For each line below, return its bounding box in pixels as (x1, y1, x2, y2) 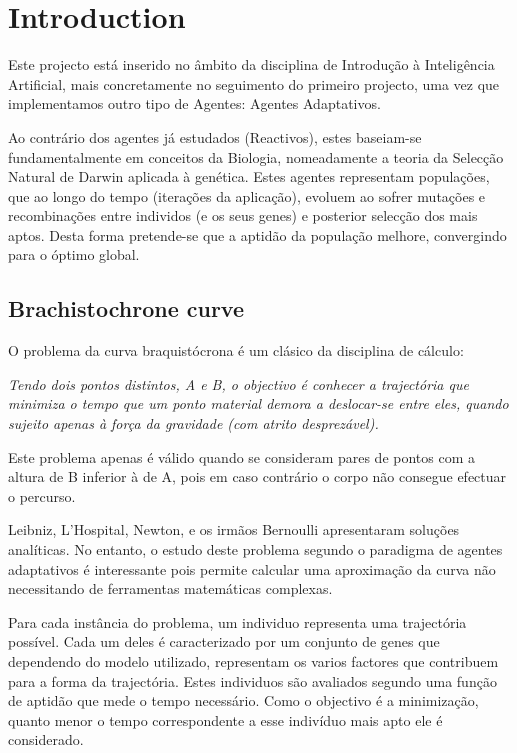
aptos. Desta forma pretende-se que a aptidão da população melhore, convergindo (8, 224, 507, 245)
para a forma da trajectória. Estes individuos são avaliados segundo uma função (8, 670, 497, 691)
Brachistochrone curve (8, 293, 244, 324)
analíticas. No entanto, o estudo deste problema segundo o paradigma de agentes (8, 539, 503, 560)
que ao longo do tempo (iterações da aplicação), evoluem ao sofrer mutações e (8, 185, 486, 206)
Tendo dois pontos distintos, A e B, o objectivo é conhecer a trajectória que (8, 373, 469, 394)
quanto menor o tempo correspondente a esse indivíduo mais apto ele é (8, 709, 443, 730)
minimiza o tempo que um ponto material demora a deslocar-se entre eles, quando (8, 393, 509, 414)
